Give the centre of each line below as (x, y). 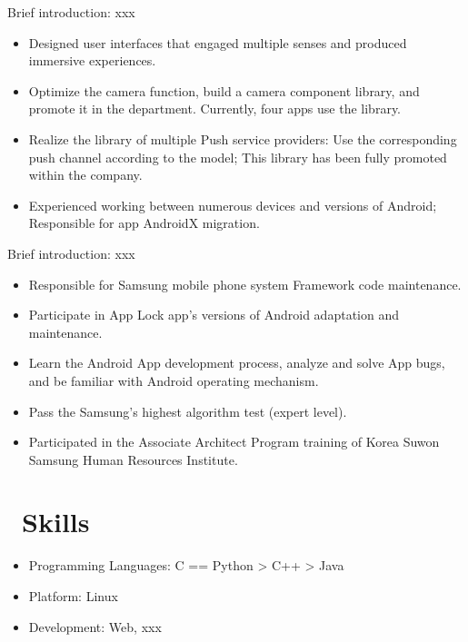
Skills (56, 522)
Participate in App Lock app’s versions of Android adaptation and (214, 315)
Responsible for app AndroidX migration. (144, 223)
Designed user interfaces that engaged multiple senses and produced (218, 42)
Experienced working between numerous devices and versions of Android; (233, 205)
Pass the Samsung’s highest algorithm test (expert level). (188, 411)
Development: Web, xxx (95, 626)
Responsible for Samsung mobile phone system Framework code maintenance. (245, 284)
